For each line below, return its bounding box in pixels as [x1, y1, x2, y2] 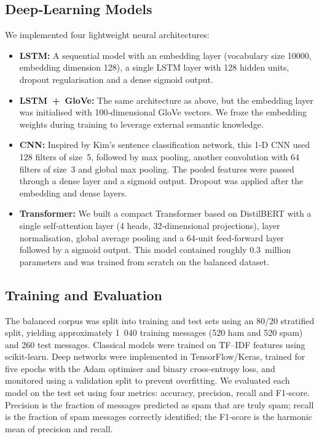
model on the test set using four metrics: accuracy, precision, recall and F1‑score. [5, 386, 310, 399]
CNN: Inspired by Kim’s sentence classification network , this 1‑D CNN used [19, 138, 310, 151]
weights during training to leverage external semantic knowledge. [19, 117, 264, 130]
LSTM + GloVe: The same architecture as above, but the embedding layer [19, 93, 313, 106]
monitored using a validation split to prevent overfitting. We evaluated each [5, 374, 290, 387]
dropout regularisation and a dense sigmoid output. [19, 72, 213, 85]
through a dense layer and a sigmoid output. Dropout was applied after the [19, 174, 304, 187]
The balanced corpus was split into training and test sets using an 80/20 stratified [5, 314, 315, 327]
